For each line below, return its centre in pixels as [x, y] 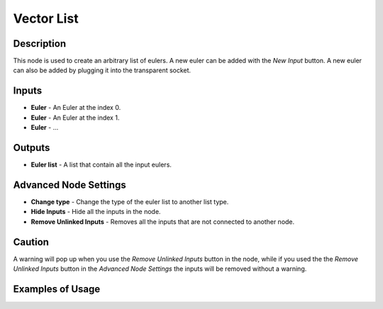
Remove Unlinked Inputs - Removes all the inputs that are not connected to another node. [163, 221]
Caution [31, 242]
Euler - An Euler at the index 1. [75, 118]
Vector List [46, 18]
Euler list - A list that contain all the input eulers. [101, 165]
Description [40, 44]
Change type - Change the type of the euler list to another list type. [130, 201]
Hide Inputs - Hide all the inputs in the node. [96, 212]
